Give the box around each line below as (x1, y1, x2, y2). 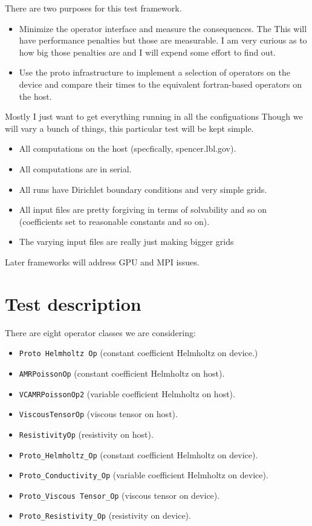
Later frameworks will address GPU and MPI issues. (5, 255, 200, 268)
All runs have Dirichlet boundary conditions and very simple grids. (19, 183, 267, 195)
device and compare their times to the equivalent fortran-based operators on (19, 77, 302, 90)
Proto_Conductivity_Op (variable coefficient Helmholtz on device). (19, 469, 268, 481)
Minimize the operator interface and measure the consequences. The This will (19, 22, 307, 34)
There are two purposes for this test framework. (5, 2, 182, 14)
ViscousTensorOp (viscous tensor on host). (19, 407, 178, 420)
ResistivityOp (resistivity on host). (19, 427, 154, 440)
